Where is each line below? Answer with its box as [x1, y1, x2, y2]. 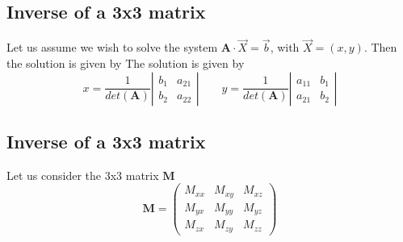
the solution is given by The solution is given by [6, 55, 245, 72]
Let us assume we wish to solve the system [6, 39, 218, 56]
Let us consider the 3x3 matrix [6, 166, 159, 183]
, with [270, 39, 300, 56]
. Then [363, 39, 397, 56]
